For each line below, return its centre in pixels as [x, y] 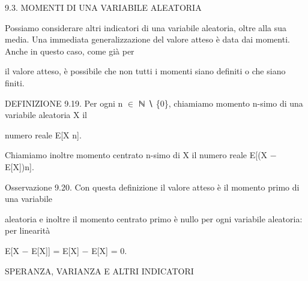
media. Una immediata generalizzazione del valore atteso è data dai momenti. [147, 39]
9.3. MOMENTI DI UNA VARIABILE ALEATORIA [103, 7]
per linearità [28, 230]
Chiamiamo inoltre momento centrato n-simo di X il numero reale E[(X [136, 155]
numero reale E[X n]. [43, 135]
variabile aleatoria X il [46, 115]
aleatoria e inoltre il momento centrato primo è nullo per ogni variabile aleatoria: [154, 218]
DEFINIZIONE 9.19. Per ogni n [64, 103]
